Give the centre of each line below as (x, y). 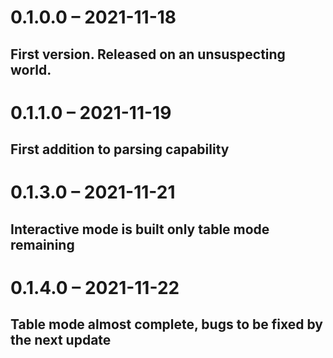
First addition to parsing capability (120, 149)
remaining (42, 244)
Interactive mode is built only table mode (140, 229)
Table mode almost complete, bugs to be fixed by (166, 324)
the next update (61, 340)
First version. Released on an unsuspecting (148, 54)
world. (31, 69)
